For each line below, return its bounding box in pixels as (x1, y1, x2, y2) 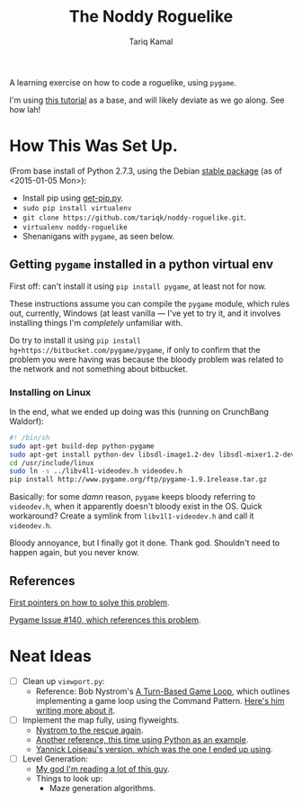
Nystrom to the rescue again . (35, 725, 144, 735)
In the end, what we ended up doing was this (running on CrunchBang (9, 406, 270, 417)
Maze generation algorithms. (49, 783, 155, 794)
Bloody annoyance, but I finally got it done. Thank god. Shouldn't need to (9, 537, 280, 548)
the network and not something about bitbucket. (9, 363, 189, 374)
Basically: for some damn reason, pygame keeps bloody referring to (9, 491, 256, 502)
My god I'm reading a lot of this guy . (35, 763, 171, 775)
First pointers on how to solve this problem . (9, 597, 170, 608)
